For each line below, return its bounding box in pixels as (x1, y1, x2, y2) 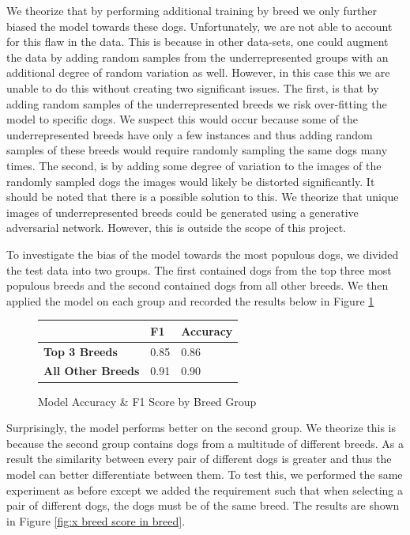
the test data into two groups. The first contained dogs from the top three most (6, 261, 392, 278)
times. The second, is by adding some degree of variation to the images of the (6, 157, 382, 173)
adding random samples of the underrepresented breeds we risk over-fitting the (6, 95, 387, 112)
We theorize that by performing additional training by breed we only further (6, 2, 377, 18)
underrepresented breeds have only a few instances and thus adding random (6, 126, 373, 142)
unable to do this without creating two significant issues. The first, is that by (6, 79, 379, 96)
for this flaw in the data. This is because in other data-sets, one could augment (6, 33, 389, 50)
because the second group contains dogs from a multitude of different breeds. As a (6, 434, 404, 451)
